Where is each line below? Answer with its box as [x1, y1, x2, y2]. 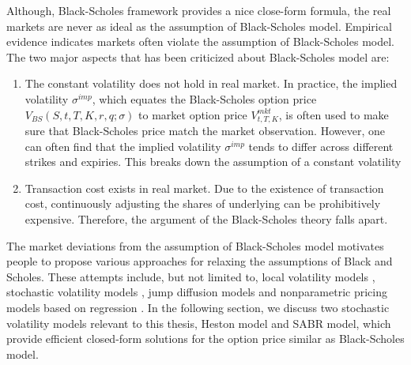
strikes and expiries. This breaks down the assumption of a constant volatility [25, 153, 402, 170]
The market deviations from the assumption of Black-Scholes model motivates [6, 237, 384, 254]
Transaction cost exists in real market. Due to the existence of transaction [25, 179, 384, 196]
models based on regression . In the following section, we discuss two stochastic [6, 299, 390, 315]
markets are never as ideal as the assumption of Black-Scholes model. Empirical [6, 17, 392, 34]
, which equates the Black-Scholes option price [92, 90, 317, 107]
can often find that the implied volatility [25, 137, 221, 154]
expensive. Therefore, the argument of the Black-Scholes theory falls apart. [25, 210, 388, 227]
